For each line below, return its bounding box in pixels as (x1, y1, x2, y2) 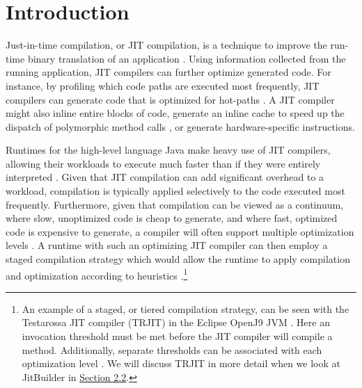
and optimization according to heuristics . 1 (6, 266, 188, 282)
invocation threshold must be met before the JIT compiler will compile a (22, 329, 333, 343)
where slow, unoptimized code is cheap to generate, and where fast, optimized (6, 211, 338, 225)
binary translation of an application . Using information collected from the (27, 51, 346, 65)
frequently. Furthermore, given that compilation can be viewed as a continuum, (6, 197, 344, 211)
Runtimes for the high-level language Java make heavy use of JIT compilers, (6, 143, 331, 157)
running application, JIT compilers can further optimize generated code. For (6, 65, 331, 79)
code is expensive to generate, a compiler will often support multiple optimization (6, 224, 354, 239)
